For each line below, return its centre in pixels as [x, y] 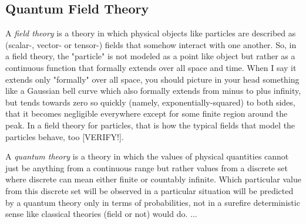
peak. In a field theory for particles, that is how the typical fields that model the [150, 125]
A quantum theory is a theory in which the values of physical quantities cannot [147, 156]
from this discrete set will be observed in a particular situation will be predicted [149, 190]
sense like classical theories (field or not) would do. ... [101, 214]
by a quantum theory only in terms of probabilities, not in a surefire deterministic [153, 202]
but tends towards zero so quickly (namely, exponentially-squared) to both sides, [150, 102]
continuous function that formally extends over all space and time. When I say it [151, 67]
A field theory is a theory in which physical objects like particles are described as [151, 33]
